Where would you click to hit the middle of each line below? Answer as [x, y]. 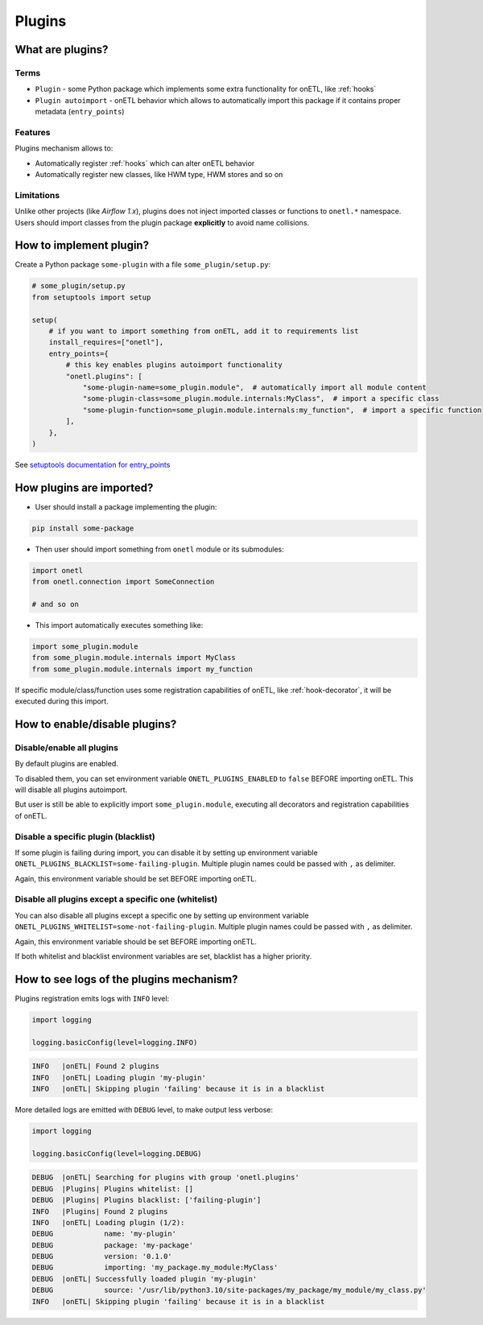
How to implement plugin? [82, 246]
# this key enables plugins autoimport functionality [174, 365]
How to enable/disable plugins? [96, 724]
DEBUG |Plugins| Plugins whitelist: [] [112, 1189]
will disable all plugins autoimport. [71, 790]
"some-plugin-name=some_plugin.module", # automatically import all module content [254, 387]
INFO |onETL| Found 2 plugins [96, 1066]
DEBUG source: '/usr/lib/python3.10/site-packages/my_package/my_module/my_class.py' [229, 1290]
